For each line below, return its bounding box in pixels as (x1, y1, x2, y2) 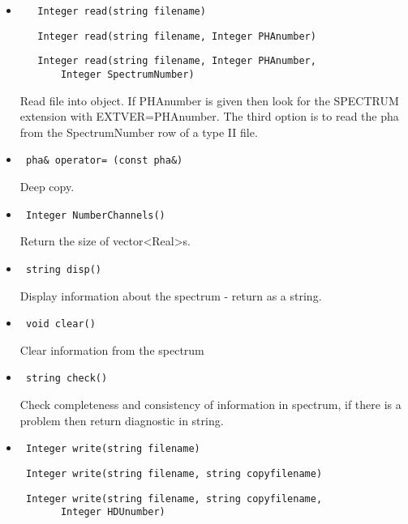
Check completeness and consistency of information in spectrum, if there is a (19, 396, 402, 413)
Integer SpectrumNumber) (60, 68, 195, 80)
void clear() (25, 318, 96, 330)
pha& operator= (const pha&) (25, 155, 183, 167)
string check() (25, 373, 108, 385)
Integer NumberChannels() (25, 209, 165, 221)
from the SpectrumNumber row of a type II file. (19, 123, 258, 140)
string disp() (25, 263, 102, 275)
